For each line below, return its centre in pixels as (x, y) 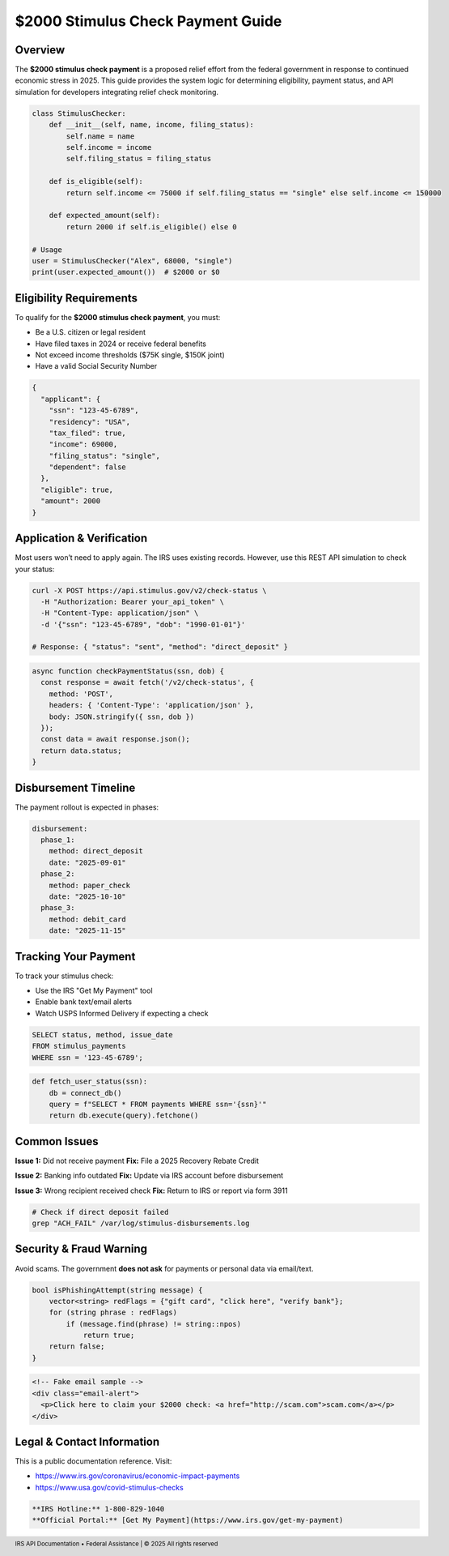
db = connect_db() (85, 1093)
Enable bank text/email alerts (84, 1002)
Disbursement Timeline (75, 787)
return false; (77, 1347)
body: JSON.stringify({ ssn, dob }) (121, 716)
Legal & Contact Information (87, 1442)
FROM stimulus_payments (79, 1046)
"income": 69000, (83, 445)
